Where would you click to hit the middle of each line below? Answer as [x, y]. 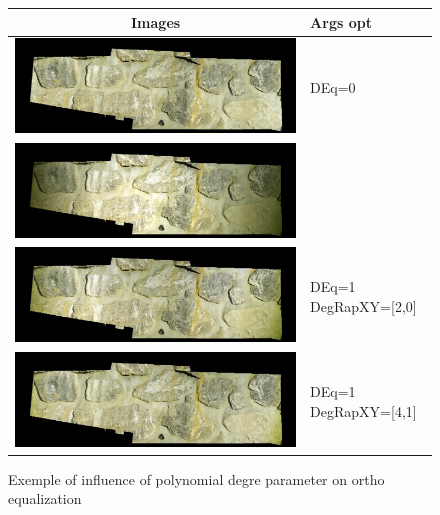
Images [155, 21]
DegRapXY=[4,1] [363, 410]
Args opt [341, 21]
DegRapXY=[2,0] [363, 306]
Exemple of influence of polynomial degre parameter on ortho [196, 478]
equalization [45, 498]
